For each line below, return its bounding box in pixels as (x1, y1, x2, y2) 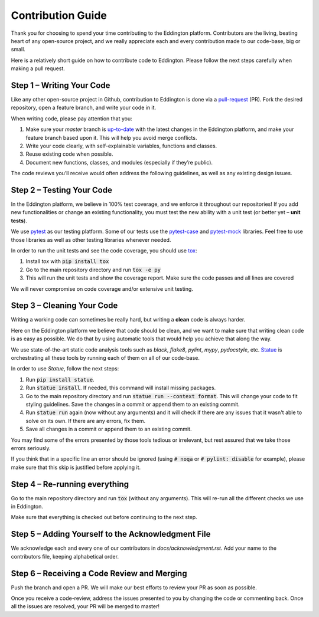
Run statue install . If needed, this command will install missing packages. (25, 384, 216, 392)
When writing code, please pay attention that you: (11, 115, 132, 122)
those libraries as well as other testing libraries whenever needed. (11, 236, 171, 243)
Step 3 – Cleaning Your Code (11, 301, 118, 311)
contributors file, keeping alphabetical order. (11, 553, 119, 560)
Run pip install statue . (25, 376, 95, 383)
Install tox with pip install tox (25, 258, 109, 265)
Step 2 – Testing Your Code (11, 185, 112, 195)
